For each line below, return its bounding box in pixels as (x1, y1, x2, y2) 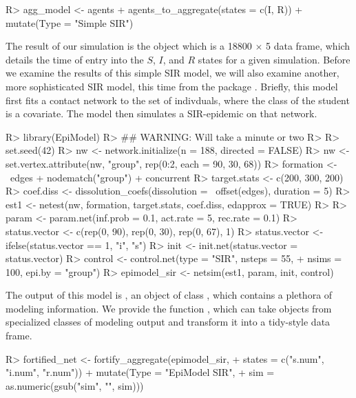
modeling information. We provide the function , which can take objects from (6, 301, 332, 315)
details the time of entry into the (6, 52, 144, 66)
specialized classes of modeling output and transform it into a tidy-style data (6, 315, 331, 329)
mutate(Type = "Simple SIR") (6, 15, 134, 30)
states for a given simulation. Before (198, 52, 350, 66)
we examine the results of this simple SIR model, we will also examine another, (6, 66, 339, 80)
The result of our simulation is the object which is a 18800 (6, 39, 252, 53)
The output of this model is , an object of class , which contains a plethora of (6, 288, 333, 302)
